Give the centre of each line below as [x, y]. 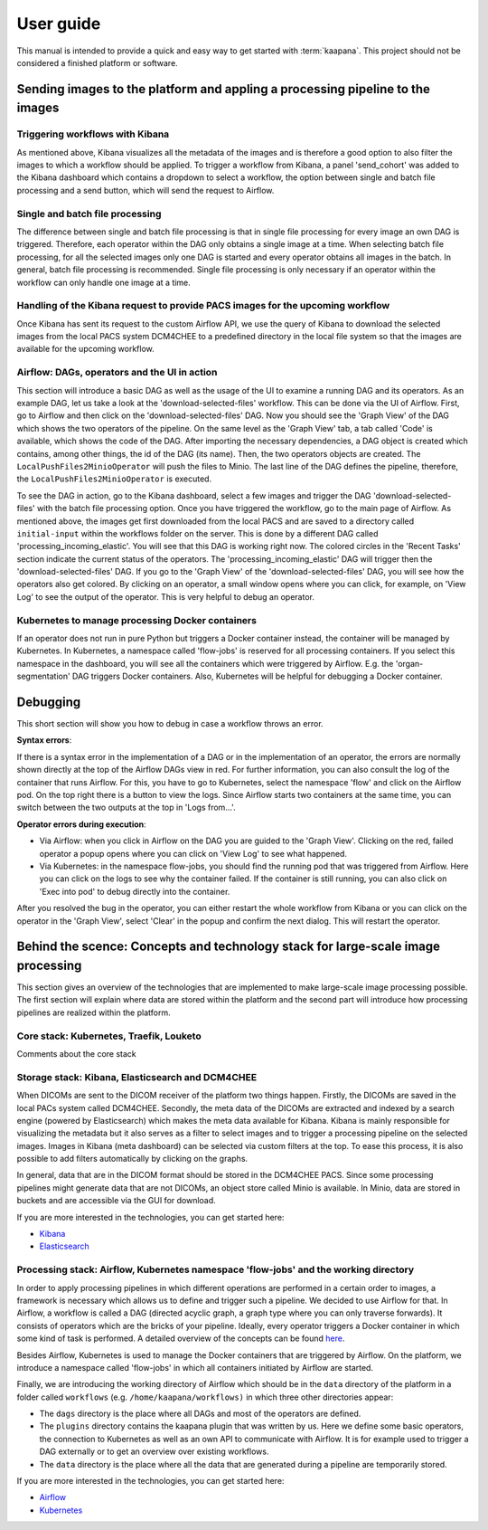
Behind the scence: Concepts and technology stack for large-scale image [229, 947]
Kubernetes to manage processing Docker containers [137, 620]
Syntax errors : [44, 740]
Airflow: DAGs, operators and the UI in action [117, 373]
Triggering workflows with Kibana [93, 134]
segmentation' [44, 676]
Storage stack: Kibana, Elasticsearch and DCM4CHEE [137, 1077]
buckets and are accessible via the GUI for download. [116, 1201]
